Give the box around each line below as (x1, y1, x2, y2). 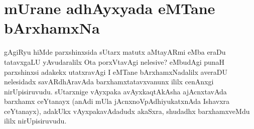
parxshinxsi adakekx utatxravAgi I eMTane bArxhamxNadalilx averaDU (4, 66, 228, 77)
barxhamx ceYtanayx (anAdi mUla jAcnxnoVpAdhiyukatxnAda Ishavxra (4, 96, 230, 106)
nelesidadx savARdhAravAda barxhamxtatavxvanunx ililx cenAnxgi (4, 76, 214, 87)
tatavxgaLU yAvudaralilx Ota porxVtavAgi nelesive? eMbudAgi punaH (4, 56, 225, 67)
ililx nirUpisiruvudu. (4, 115, 67, 126)
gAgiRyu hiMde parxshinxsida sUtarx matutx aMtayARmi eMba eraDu (4, 47, 226, 57)
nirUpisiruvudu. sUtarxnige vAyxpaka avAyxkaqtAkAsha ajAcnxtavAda (4, 86, 227, 96)
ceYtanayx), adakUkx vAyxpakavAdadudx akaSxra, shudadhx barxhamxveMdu (4, 105, 250, 116)
